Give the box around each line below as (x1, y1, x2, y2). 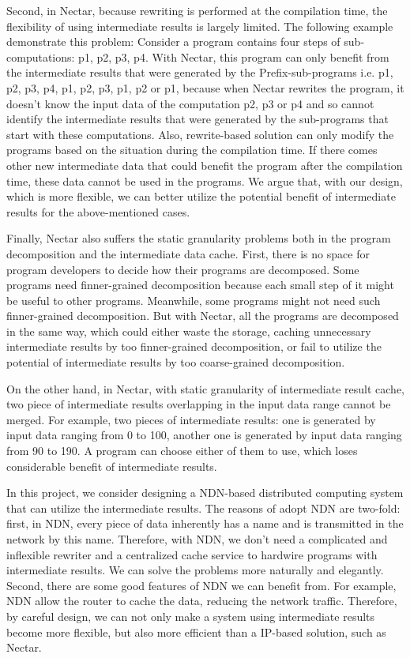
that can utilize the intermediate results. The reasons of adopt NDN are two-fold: (6, 499, 401, 516)
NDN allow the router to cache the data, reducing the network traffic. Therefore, (6, 592, 397, 609)
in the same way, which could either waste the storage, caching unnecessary (6, 322, 371, 339)
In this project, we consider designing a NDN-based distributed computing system (6, 484, 404, 501)
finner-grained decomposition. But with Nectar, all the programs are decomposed (6, 307, 399, 324)
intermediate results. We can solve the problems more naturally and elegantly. (6, 562, 384, 578)
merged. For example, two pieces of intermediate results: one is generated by (6, 411, 376, 427)
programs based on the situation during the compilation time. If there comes (6, 141, 378, 158)
